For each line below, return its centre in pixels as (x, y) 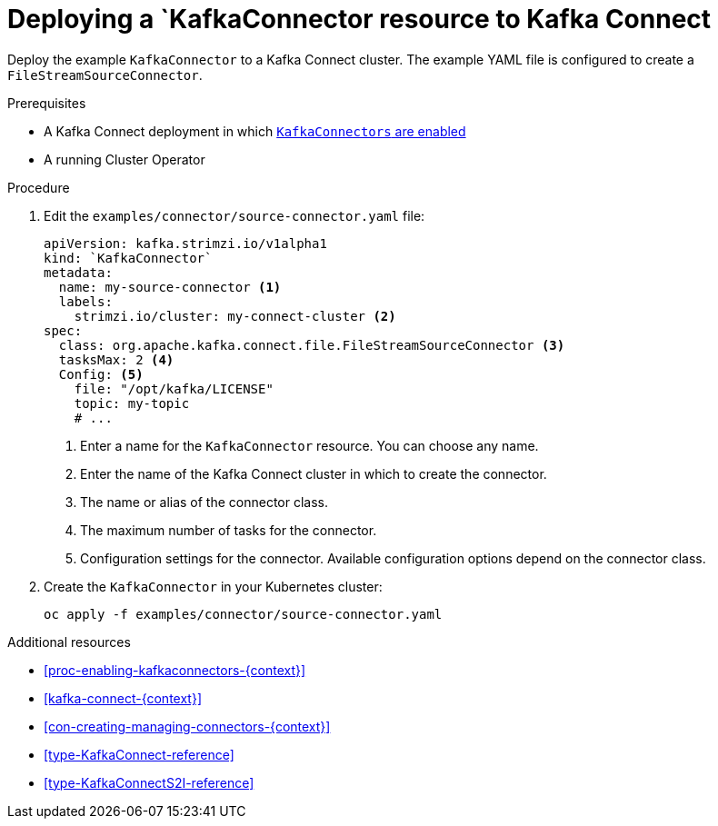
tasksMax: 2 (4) (116, 359)
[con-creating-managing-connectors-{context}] (187, 726)
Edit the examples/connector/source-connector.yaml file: (234, 215)
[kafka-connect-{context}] (123, 698)
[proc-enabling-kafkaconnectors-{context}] (175, 670)
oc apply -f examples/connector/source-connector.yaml (243, 614)
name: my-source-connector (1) (170, 287)
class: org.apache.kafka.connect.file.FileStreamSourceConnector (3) (312, 345)
